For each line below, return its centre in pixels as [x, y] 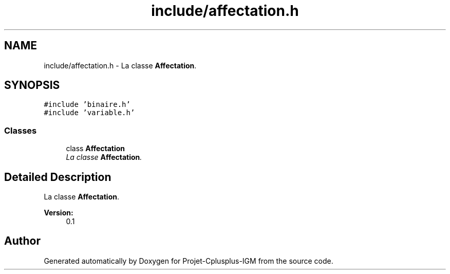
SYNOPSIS [32, 85]
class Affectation [96, 149]
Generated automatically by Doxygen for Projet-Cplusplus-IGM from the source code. [189, 261]
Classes [21, 130]
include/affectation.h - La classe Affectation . [120, 65]
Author [22, 241]
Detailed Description [58, 177]
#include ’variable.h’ [89, 113]
